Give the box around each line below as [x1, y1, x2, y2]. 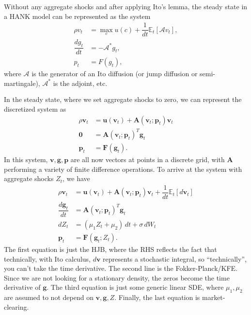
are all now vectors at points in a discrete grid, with [70, 154, 225, 165]
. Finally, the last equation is [114, 292, 200, 302]
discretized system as [4, 103, 66, 114]
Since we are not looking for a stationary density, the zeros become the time [4, 272, 230, 282]
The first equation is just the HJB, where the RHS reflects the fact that [4, 244, 217, 254]
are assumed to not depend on [4, 292, 94, 302]
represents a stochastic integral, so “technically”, [103, 253, 247, 264]
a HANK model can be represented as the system [4, 11, 151, 21]
